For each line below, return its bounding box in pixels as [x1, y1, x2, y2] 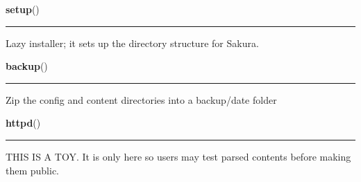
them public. [6, 163, 60, 177]
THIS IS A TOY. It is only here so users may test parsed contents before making [6, 149, 351, 163]
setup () [6, 2, 40, 16]
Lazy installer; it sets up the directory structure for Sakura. [6, 35, 259, 50]
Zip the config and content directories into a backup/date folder [6, 92, 277, 107]
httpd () [6, 116, 41, 130]
